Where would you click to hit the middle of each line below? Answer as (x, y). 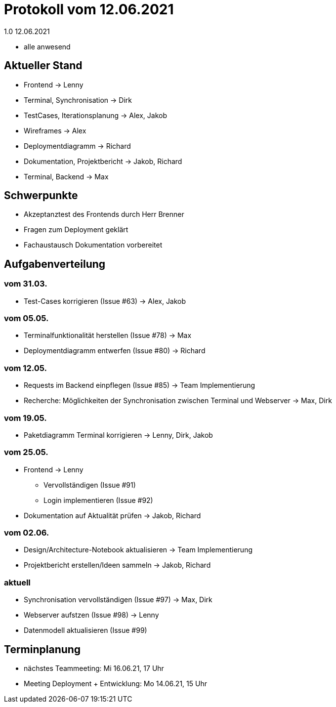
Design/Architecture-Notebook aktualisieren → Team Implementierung (138, 550)
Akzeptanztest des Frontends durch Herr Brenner (104, 214)
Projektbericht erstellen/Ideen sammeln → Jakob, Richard (117, 565)
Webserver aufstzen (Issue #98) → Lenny (91, 615)
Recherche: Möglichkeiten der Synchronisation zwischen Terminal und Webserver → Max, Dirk (178, 401)
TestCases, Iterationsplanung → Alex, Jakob (95, 115)
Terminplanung (42, 649)
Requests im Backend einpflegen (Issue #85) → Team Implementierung (140, 385)
